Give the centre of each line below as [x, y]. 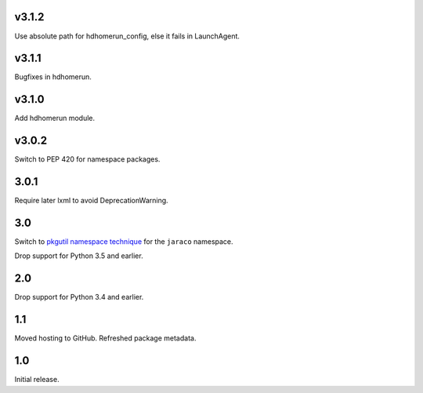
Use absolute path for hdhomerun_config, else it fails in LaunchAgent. [127, 36]
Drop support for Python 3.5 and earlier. [79, 256]
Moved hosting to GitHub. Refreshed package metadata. [105, 338]
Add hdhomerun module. [55, 118]
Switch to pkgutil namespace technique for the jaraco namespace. [124, 242]
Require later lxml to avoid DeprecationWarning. [91, 201]
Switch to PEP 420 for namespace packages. [87, 159]
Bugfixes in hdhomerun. [53, 77]
